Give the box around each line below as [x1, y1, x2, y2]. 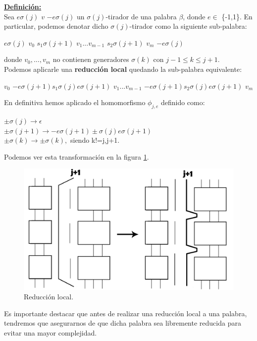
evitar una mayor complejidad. [4, 328, 97, 338]
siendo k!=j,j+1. [70, 135, 120, 145]
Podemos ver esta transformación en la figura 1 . [4, 151, 149, 162]
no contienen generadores [52, 54, 129, 64]
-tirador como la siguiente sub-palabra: [129, 21, 247, 31]
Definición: [4, 1, 42, 11]
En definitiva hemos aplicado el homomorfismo [4, 97, 146, 108]
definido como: [160, 97, 205, 108]
